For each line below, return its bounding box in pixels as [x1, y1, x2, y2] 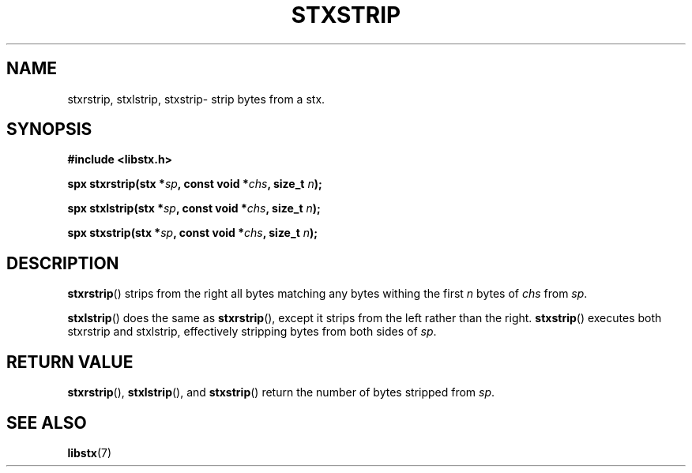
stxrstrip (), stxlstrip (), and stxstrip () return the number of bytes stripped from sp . [67, 385, 495, 400]
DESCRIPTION [6, 253, 119, 273]
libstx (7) [67, 445, 112, 460]
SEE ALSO [6, 412, 87, 433]
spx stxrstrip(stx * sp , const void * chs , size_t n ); [67, 177, 322, 191]
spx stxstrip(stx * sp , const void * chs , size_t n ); [67, 226, 318, 240]
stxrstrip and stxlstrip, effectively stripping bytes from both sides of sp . [67, 325, 437, 339]
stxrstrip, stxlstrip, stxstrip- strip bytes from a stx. [67, 92, 325, 106]
